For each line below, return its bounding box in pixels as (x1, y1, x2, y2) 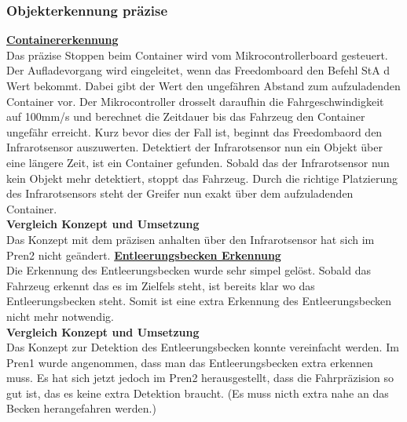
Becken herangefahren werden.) (6, 400, 156, 417)
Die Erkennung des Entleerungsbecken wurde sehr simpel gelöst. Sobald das (6, 262, 371, 278)
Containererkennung (6, 31, 119, 48)
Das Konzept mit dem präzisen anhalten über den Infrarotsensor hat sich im (6, 231, 375, 247)
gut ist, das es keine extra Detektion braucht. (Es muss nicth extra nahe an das (6, 384, 389, 401)
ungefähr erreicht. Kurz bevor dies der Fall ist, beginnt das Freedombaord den (6, 123, 383, 140)
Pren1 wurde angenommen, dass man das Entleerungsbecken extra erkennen (6, 354, 373, 370)
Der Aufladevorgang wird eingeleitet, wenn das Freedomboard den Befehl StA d (6, 62, 390, 78)
